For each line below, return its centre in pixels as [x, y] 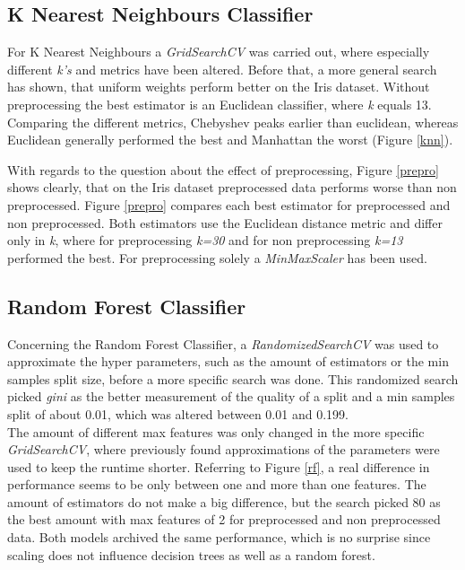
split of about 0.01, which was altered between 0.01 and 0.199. [178, 413]
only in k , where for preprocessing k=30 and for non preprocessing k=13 [205, 240]
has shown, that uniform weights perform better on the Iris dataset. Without [219, 87]
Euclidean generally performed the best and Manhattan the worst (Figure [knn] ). [230, 140]
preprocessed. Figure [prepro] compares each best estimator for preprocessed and [229, 204]
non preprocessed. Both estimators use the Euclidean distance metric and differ [225, 222]
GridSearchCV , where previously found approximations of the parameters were [224, 449]
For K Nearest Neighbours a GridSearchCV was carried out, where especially [219, 52]
